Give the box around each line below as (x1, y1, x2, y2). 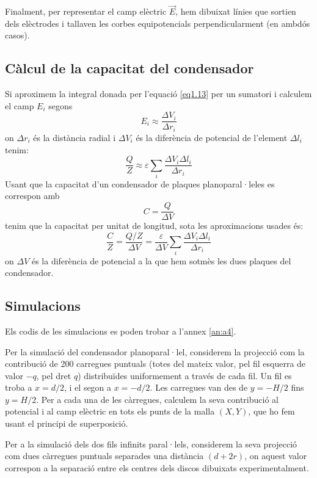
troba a (5, 381, 32, 394)
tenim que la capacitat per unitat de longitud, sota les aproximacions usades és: (5, 219, 304, 232)
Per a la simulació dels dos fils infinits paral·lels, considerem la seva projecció (5, 437, 297, 450)
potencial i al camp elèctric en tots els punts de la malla (5, 405, 215, 418)
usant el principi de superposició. (5, 417, 128, 430)
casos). (5, 29, 30, 42)
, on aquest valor (244, 449, 307, 462)
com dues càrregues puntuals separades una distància (5, 449, 204, 462)
